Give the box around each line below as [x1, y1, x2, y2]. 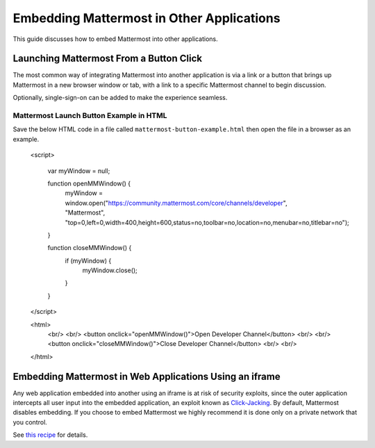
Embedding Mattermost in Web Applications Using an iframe [12, 370, 281, 382]
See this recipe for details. [12, 431, 88, 439]
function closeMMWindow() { [47, 244, 132, 252]
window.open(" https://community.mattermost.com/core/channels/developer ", [65, 199, 287, 207]
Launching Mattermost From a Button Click [12, 53, 203, 65]
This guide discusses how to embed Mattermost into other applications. [12, 35, 218, 43]
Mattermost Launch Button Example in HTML [12, 111, 167, 120]
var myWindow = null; [47, 167, 110, 175]
